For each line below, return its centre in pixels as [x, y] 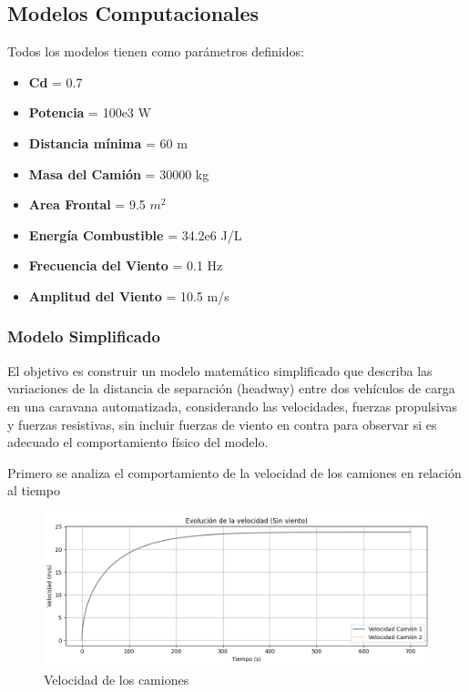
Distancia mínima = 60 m [108, 142]
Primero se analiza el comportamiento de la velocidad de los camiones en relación [234, 472]
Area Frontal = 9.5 [87, 204]
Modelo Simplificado [84, 336]
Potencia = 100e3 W [90, 112]
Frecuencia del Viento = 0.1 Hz [126, 265]
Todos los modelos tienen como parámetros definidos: [156, 51]
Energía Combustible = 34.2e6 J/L [135, 234]
